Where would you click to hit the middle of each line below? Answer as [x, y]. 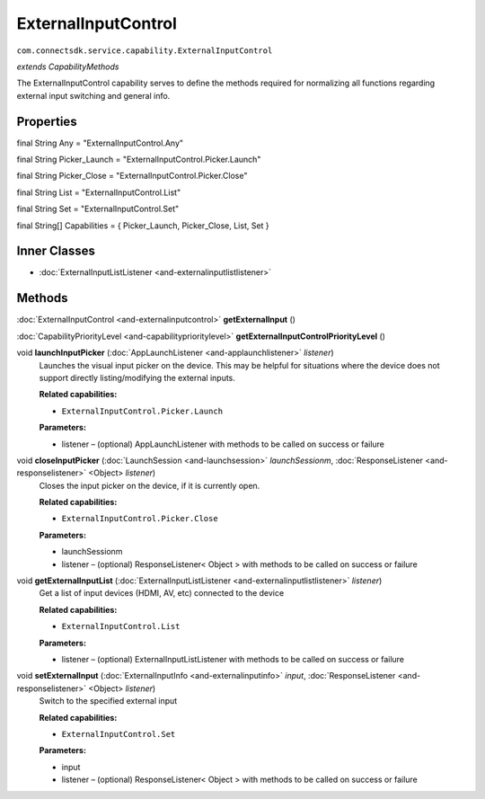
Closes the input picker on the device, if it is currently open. [150, 485]
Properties [47, 121]
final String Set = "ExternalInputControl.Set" [98, 209]
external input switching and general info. [93, 95]
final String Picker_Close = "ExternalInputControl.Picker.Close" [132, 176]
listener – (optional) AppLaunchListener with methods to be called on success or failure [223, 444]
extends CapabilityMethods [68, 67]
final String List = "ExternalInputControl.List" [99, 192]
